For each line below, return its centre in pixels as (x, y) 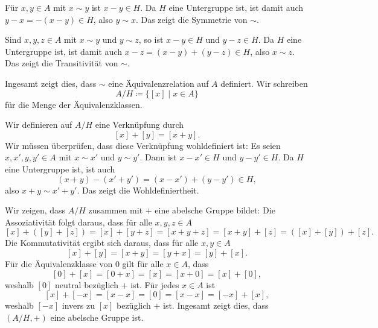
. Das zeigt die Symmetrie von (191, 19)
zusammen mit (116, 210)
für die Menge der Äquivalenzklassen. (74, 104)
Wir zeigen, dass (35, 210)
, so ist (151, 39)
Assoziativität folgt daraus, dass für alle (78, 222)
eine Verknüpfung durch (139, 125)
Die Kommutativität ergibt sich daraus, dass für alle (102, 243)
